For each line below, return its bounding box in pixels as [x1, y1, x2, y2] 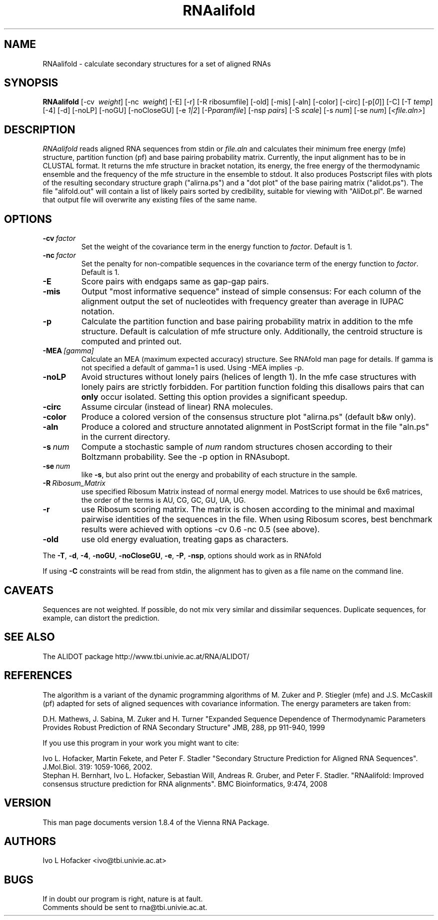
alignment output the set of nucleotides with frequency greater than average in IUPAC [81, 296, 404, 307]
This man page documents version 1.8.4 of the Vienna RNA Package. [42, 818, 269, 827]
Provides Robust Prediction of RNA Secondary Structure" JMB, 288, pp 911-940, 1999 [42, 723, 325, 732]
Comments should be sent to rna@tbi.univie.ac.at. [42, 903, 207, 912]
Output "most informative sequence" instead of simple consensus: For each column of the [81, 286, 421, 297]
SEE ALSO [4, 631, 55, 644]
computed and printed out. [81, 336, 182, 347]
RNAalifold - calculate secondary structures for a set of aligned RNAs [42, 59, 271, 68]
